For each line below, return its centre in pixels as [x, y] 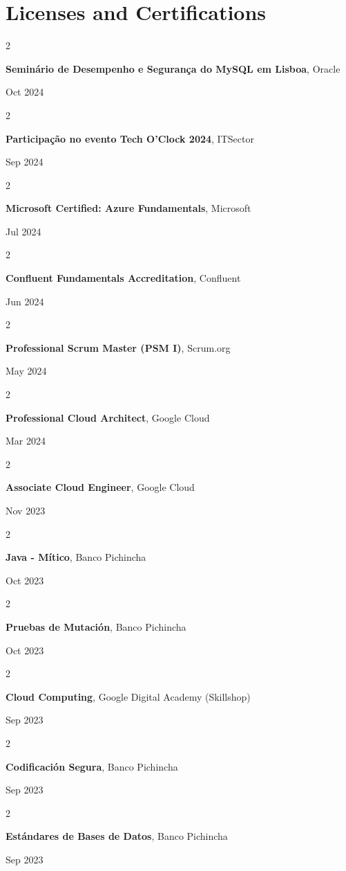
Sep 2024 [25, 162]
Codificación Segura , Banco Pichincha [92, 766]
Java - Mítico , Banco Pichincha [76, 557]
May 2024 [26, 371]
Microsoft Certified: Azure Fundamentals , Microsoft [128, 208]
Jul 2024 [23, 231]
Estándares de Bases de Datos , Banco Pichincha [117, 836]
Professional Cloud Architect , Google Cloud [108, 417]
